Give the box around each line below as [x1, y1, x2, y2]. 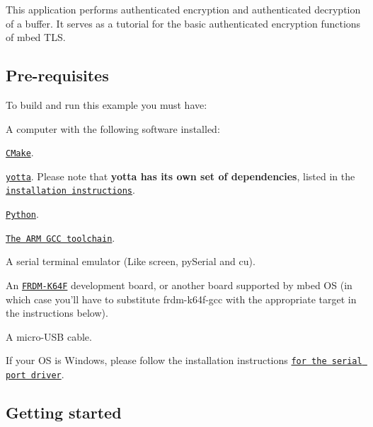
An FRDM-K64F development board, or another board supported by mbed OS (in [6, 278, 352, 293]
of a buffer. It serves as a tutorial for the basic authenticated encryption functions [6, 16, 361, 30]
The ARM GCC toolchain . [6, 230, 115, 245]
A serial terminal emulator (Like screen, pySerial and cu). [6, 254, 256, 269]
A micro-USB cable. [6, 329, 92, 344]
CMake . [6, 145, 34, 160]
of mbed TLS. [6, 30, 66, 45]
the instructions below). [6, 305, 108, 320]
